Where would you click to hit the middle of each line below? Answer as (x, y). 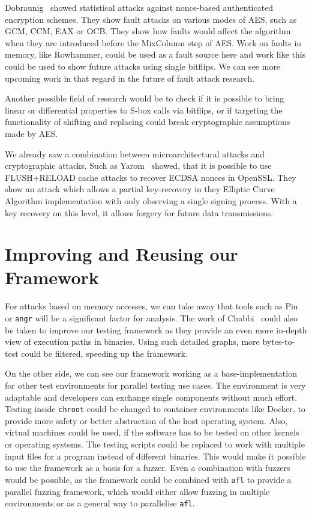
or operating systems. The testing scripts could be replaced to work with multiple (155, 444)
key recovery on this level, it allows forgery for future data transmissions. (139, 212)
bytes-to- (279, 341)
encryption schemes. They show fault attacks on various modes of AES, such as (151, 19)
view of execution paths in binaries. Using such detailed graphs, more (132, 341)
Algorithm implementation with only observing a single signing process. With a (151, 200)
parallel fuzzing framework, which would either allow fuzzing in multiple (137, 491)
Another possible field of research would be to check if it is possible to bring (145, 98)
